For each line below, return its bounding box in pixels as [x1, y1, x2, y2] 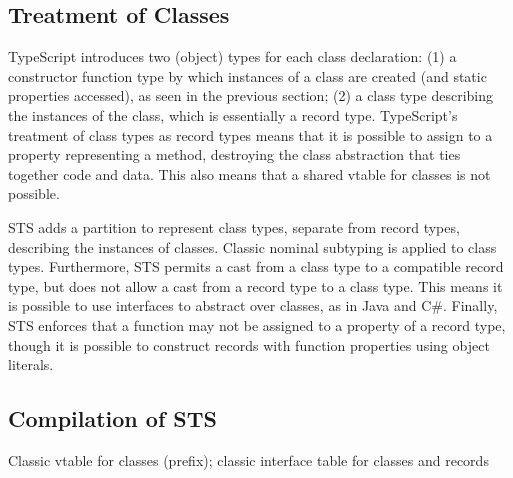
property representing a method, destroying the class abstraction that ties [8, 144, 461, 165]
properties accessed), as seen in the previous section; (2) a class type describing [8, 85, 494, 106]
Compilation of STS [8, 403, 217, 434]
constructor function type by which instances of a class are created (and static [8, 65, 487, 86]
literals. [8, 354, 54, 375]
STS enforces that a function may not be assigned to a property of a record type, [8, 314, 506, 335]
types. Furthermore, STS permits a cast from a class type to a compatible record [8, 256, 504, 277]
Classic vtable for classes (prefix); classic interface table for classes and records [8, 449, 489, 470]
